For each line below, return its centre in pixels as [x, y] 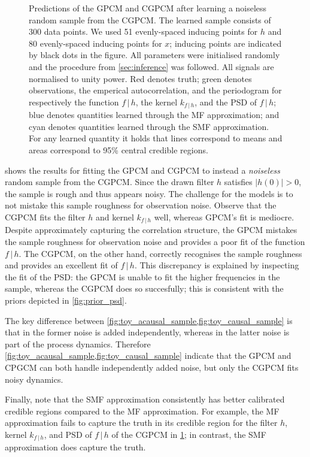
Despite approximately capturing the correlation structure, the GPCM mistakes [151, 230]
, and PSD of [68, 434]
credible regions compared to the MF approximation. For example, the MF [142, 411]
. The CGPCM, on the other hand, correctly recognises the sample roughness [160, 253]
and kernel [115, 217]
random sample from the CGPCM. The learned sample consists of [150, 19]
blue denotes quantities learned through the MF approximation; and [154, 115]
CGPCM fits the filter [45, 217]
